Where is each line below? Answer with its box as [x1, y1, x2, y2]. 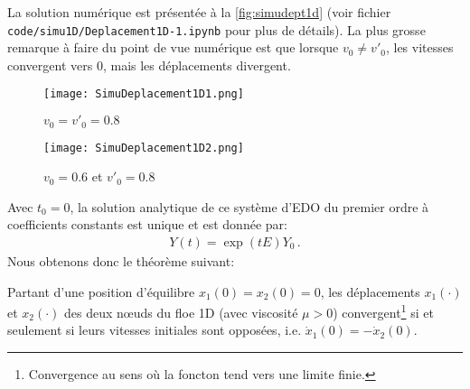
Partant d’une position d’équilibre [7, 282, 195, 301]
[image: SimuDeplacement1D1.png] [43, 88, 244, 101]
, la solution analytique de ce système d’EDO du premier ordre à [70, 197, 429, 216]
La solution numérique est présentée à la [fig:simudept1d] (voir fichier [7, 3, 391, 21]
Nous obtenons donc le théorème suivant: [7, 252, 235, 271]
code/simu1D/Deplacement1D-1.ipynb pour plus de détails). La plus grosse [7, 20, 426, 39]
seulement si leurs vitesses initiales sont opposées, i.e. [7, 320, 302, 339]
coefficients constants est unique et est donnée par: [7, 215, 287, 234]
